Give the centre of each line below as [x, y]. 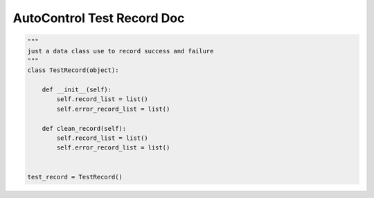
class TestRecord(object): [73, 70]
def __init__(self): [77, 90]
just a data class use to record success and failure [121, 51]
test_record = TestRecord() [75, 177]
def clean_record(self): [84, 128]
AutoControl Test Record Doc [99, 18]
